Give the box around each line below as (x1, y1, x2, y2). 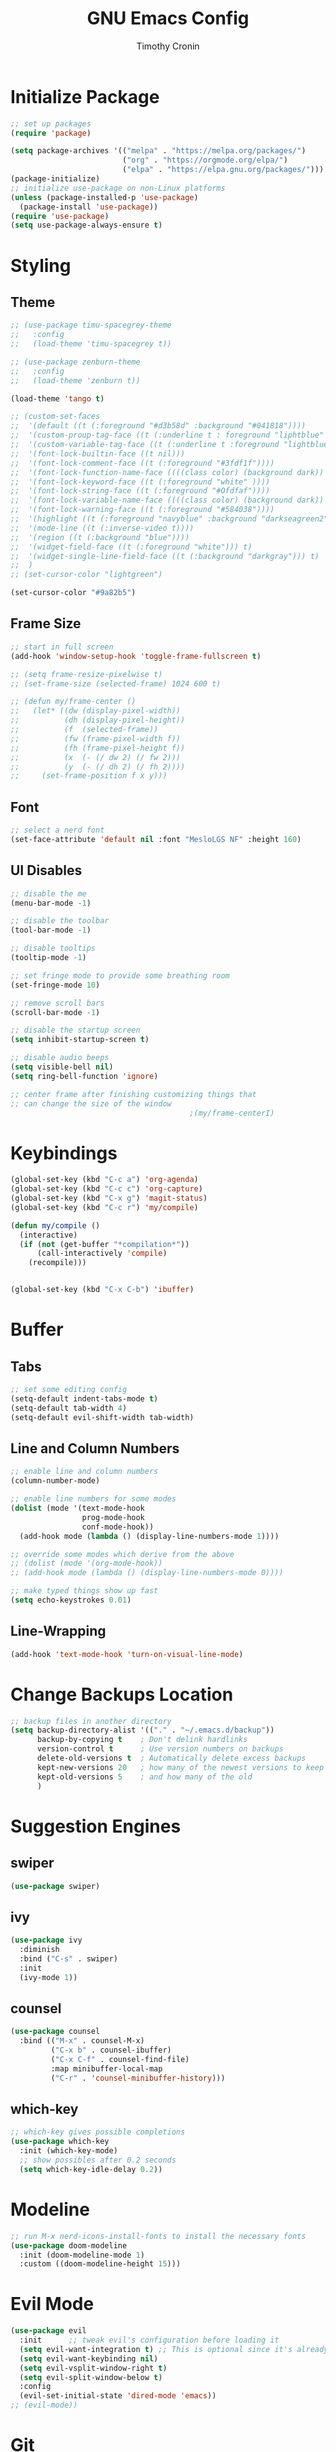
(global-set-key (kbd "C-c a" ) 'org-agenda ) (10, 1175, 199, 1185)
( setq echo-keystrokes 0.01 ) (10, 1595, 132, 1605)
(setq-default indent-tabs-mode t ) (10, 1393, 159, 1404)
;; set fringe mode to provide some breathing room (10, 970, 230, 981)
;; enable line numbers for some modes (10, 1494, 177, 1504)
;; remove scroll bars (10, 998, 105, 1008)
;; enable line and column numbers (10, 1467, 159, 1477)
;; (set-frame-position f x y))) (10, 771, 168, 781)
